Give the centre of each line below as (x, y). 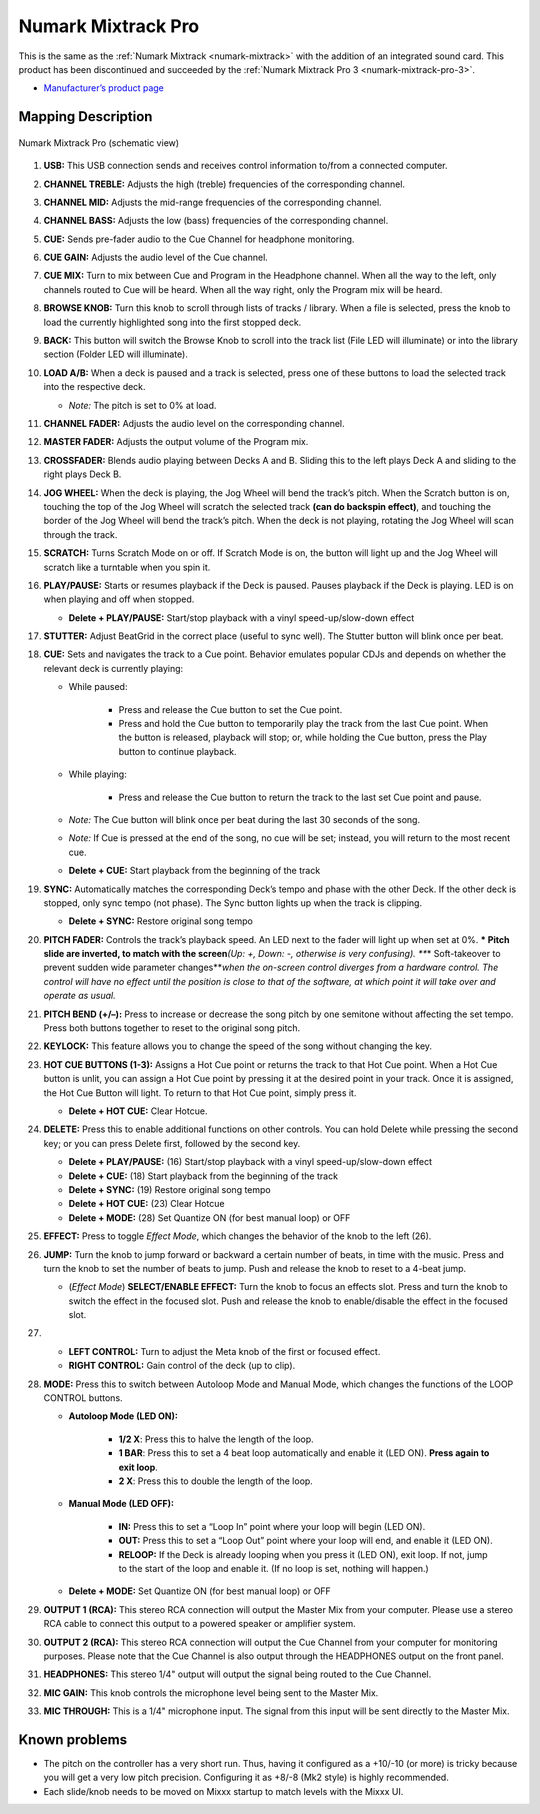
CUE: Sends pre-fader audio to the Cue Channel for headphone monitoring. (199, 239)
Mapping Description (85, 116)
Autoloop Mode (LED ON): (123, 1416)
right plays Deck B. (82, 474)
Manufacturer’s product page (104, 88)
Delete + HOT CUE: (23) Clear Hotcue (146, 1204)
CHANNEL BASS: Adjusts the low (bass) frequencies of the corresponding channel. (216, 221)
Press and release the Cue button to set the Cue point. (230, 709)
